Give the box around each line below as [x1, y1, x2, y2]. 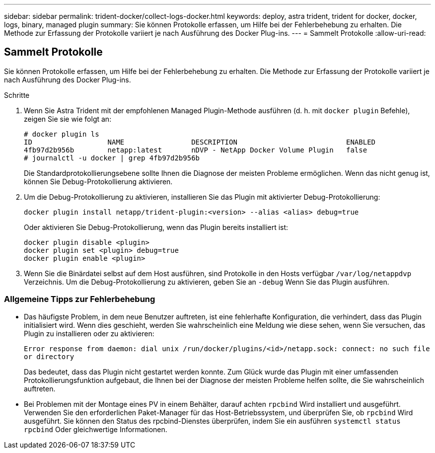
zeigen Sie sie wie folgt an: [24, 114, 112, 123]
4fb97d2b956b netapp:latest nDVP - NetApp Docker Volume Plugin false [24, 146, 367, 154]
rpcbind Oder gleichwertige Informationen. [24, 425, 167, 434]
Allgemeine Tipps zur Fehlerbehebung [4, 294, 155, 304]
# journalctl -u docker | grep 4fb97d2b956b [24, 153, 200, 162]
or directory [24, 352, 74, 361]
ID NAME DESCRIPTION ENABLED [24, 138, 376, 146]
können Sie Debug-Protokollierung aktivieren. [24, 177, 173, 186]
